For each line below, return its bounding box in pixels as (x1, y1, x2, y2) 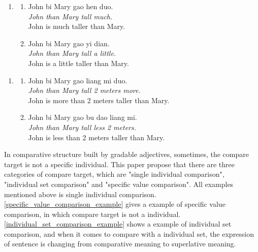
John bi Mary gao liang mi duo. (28, 75, 127, 85)
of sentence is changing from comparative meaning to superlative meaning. (4, 238, 236, 249)
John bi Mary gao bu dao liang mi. (28, 112, 137, 122)
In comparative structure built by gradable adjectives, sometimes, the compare (4, 149, 249, 160)
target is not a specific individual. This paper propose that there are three (4, 159, 235, 169)
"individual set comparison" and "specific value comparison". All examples (4, 178, 234, 189)
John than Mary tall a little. (28, 48, 116, 58)
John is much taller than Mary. (28, 21, 125, 31)
